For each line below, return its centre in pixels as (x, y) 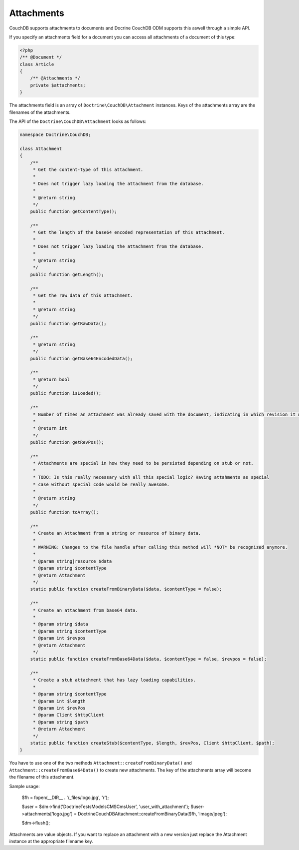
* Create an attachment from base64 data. (85, 610)
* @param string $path (60, 722)
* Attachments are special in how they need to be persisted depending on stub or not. (143, 463)
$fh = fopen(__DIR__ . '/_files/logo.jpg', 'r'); (65, 798)
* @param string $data (60, 624)
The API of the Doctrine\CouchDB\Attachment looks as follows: (78, 121)
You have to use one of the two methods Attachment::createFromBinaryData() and (100, 763)
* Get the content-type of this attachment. (88, 169)
